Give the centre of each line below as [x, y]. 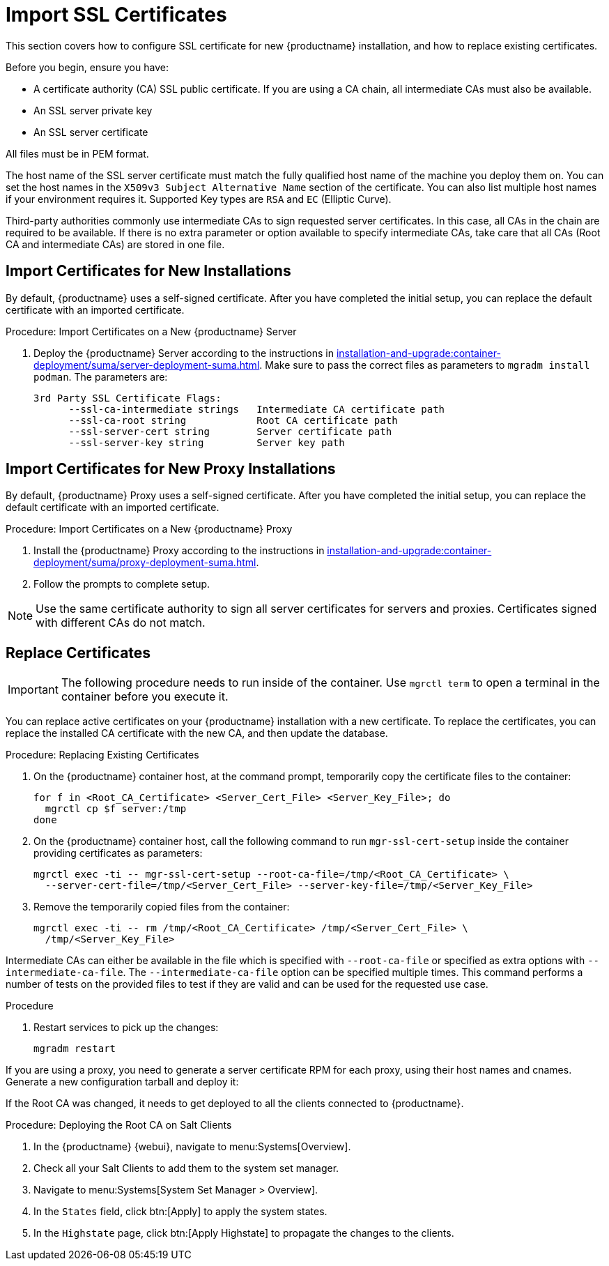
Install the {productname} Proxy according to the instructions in [179, 551]
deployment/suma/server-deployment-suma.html [147, 365]
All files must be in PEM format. [77, 153]
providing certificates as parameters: [118, 853]
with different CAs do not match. [121, 623]
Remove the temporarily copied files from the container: [162, 907]
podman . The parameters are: [101, 376]
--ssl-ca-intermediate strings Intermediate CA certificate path [257, 409]
